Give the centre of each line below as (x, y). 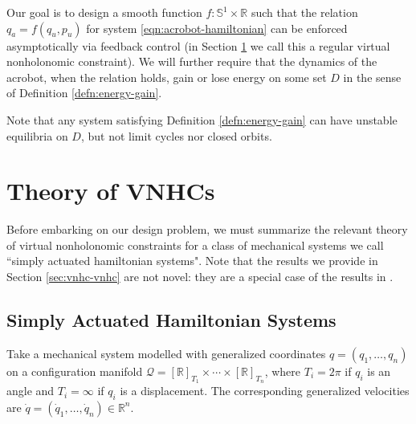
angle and (31, 391)
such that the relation (304, 12)
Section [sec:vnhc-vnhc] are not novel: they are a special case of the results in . (200, 277)
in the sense (372, 77)
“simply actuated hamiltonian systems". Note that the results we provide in (192, 261)
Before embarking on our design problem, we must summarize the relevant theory (207, 229)
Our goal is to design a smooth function (104, 12)
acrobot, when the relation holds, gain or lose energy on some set (167, 77)
